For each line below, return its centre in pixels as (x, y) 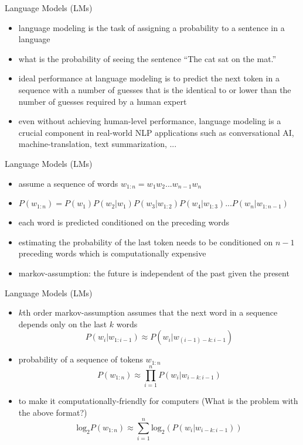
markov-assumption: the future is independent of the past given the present (154, 273)
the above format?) (53, 412)
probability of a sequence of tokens (81, 359)
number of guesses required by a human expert (103, 101)
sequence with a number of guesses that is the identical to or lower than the (155, 89)
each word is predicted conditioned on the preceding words (124, 222)
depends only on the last (63, 324)
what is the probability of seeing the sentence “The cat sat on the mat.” (147, 58)
